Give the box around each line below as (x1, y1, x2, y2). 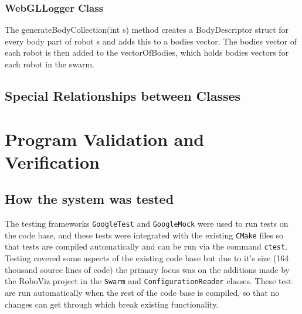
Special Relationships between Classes (5, 86, 241, 104)
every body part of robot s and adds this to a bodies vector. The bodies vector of (5, 35, 297, 47)
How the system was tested (5, 190, 174, 208)
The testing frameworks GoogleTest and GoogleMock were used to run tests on (5, 217, 289, 230)
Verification (5, 149, 100, 173)
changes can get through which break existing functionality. (5, 298, 219, 310)
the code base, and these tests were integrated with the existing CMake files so (5, 228, 284, 241)
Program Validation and (5, 127, 205, 151)
